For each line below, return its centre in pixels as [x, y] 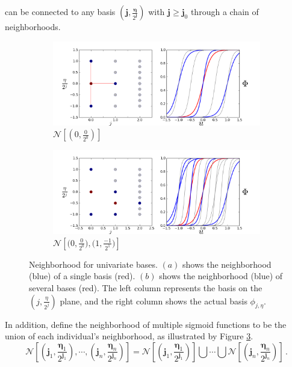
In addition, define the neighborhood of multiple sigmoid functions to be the [146, 324]
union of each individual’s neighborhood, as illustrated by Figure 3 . [129, 336]
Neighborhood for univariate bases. [93, 264]
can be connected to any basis [60, 11]
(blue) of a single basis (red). [82, 276]
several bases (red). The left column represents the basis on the [146, 288]
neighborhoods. [33, 26]
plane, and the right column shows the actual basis [154, 301]
